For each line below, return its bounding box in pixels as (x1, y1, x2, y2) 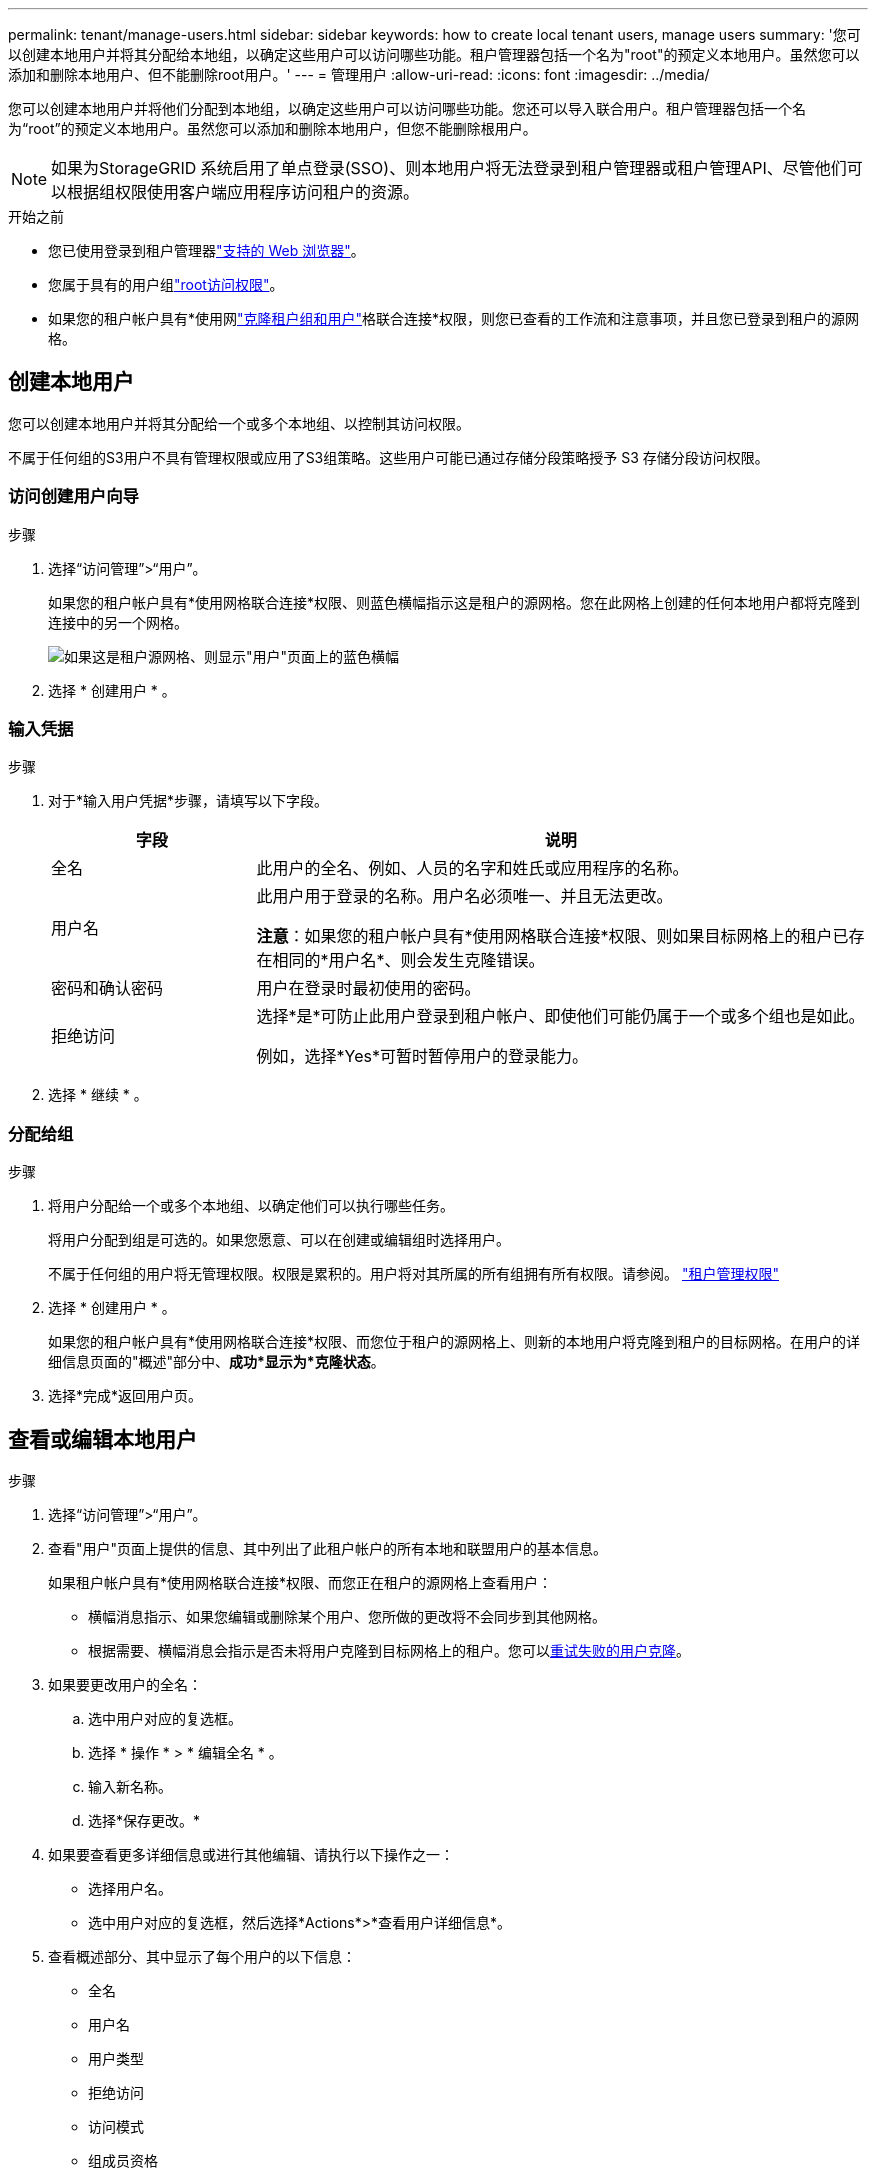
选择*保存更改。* (88, 1811, 201, 1829)
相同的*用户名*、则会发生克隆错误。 (272, 950, 545, 971)
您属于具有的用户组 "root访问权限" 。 (48, 276, 284, 293)
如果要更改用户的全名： (48, 1675, 202, 1693)
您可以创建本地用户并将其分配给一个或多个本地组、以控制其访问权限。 (8, 414, 470, 432)
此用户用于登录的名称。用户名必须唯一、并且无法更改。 (256, 886, 673, 907)
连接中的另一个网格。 (48, 613, 188, 631)
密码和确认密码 (51, 978, 164, 999)
